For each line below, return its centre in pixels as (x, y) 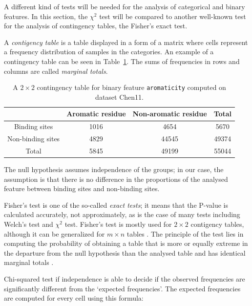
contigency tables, (217, 224)
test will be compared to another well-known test (173, 16)
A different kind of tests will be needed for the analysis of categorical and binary (125, 6)
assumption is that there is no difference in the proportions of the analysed (116, 179)
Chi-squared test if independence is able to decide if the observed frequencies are (125, 278)
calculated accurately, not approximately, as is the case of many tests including (122, 214)
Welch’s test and (29, 224)
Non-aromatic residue (170, 114)
